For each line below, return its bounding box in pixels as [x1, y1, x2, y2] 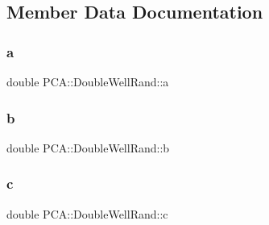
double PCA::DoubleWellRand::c [6, 205, 168, 222]
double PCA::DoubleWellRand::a [6, 73, 169, 90]
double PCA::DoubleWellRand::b [6, 139, 170, 156]
